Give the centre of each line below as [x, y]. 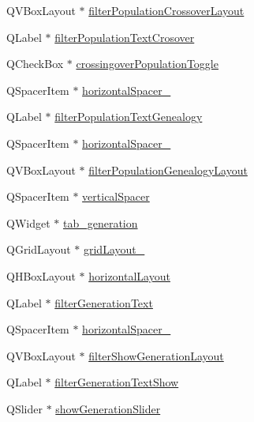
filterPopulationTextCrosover [125, 37]
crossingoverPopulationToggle [147, 64]
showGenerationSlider [108, 408]
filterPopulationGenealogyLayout [168, 170]
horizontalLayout [129, 275]
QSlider [24, 408]
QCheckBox [35, 64]
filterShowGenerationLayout [156, 355]
